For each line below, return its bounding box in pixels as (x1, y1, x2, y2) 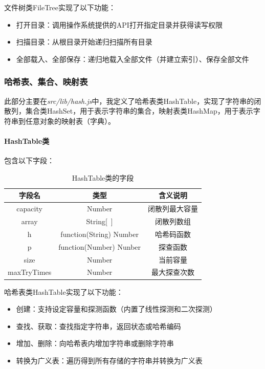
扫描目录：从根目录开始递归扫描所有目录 (16, 36, 152, 47)
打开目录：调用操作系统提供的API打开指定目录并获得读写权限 (16, 19, 223, 30)
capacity (16, 203, 42, 214)
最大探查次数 (151, 267, 195, 277)
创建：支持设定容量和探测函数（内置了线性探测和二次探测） (16, 303, 217, 314)
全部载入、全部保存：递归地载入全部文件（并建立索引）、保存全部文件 (16, 53, 249, 64)
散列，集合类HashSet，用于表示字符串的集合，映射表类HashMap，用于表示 (4, 105, 253, 116)
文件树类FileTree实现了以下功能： (4, 2, 116, 12)
